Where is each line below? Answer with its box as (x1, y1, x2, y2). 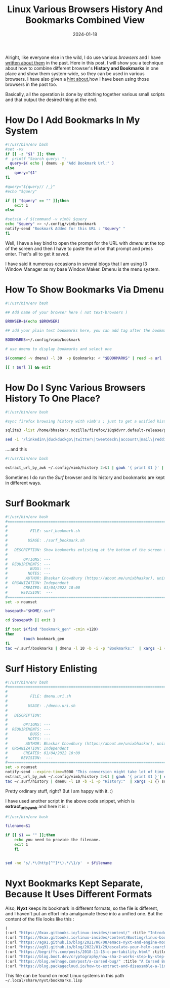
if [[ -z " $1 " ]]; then (5, 151, 56, 156)
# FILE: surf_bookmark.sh (5, 528, 80, 534)
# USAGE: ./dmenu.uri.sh (5, 703, 76, 708)
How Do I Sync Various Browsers (5, 382, 146, 393)
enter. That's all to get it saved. (5, 250, 70, 257)
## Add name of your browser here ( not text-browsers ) (5, 310, 128, 315)
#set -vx (5, 146, 24, 152)
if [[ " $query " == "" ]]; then (5, 198, 69, 203)
